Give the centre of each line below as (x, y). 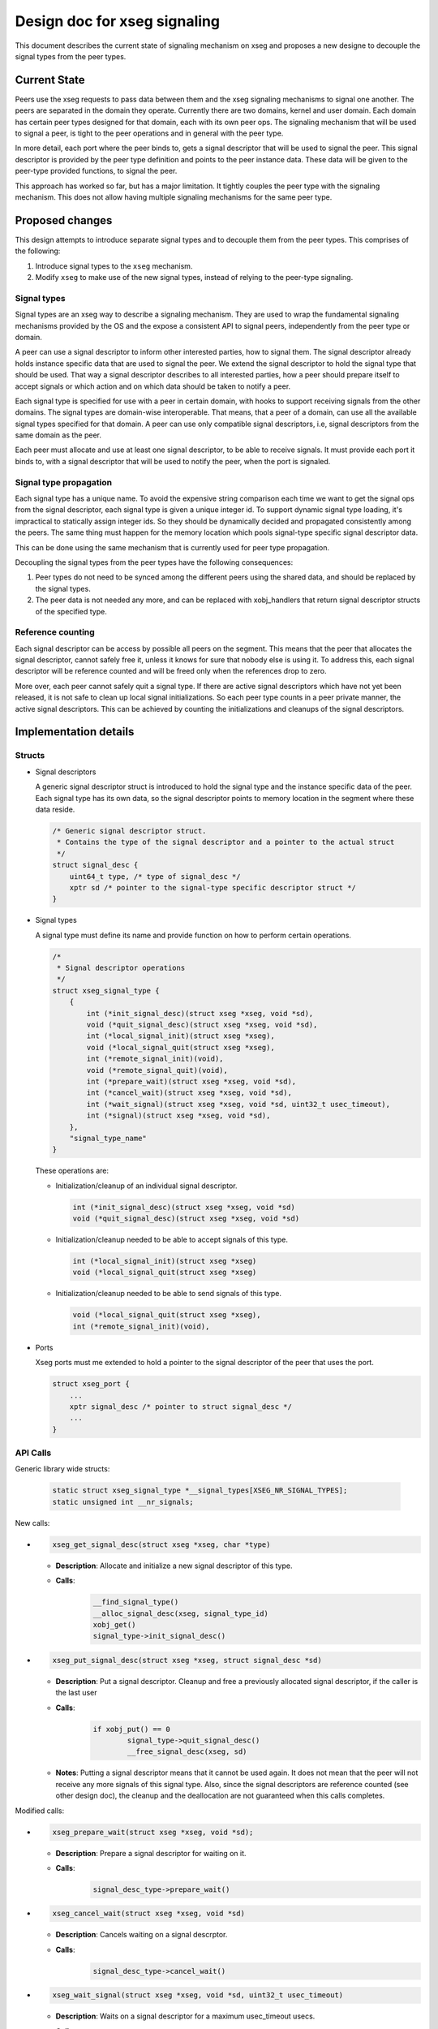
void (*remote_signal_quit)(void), (157, 1070)
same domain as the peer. (58, 435)
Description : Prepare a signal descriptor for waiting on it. (151, 1853)
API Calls (33, 1453)
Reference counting (55, 632)
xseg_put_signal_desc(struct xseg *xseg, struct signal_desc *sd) (187, 1660)
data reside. (55, 809)
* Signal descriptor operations (121, 968)
